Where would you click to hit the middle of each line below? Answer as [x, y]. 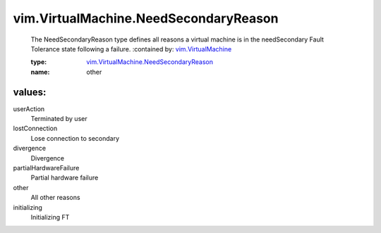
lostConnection [35, 128]
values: [30, 92]
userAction [29, 108]
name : [40, 72]
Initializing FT [50, 217]
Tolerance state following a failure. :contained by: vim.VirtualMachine [131, 49]
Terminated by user [59, 119]
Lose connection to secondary [75, 138]
